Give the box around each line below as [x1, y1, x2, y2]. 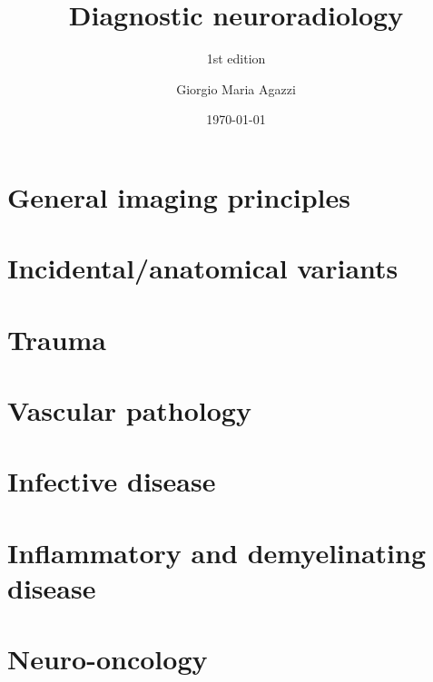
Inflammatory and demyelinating [7, 533, 426, 570]
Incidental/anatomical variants [7, 249, 399, 287]
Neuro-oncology [7, 640, 208, 677]
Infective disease [7, 463, 216, 500]
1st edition [206, 49, 266, 68]
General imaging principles [7, 178, 350, 215]
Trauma [7, 320, 107, 357]
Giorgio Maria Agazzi [176, 79, 296, 98]
